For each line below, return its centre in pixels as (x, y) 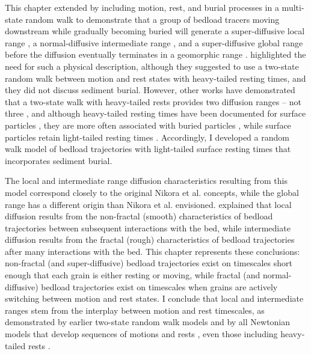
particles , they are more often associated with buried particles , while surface (148, 125)
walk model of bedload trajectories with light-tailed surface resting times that (148, 149)
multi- (293, 7)
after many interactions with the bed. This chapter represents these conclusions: (152, 251)
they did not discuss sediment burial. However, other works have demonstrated (150, 90)
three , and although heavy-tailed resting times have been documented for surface (155, 113)
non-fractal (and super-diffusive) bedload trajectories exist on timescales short (149, 263)
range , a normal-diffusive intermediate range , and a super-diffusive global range (154, 42)
